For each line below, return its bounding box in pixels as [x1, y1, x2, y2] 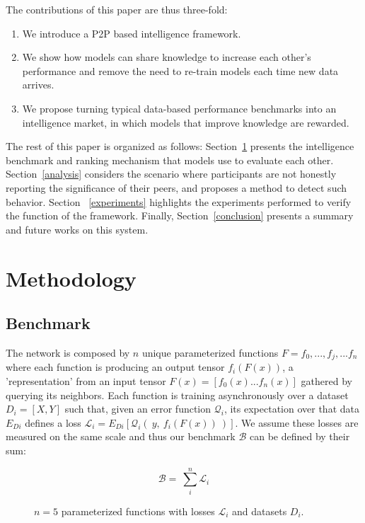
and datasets [231, 503, 287, 518]
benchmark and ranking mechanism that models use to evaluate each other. [6, 152, 334, 167]
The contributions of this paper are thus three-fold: [6, 2, 228, 16]
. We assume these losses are [235, 415, 359, 430]
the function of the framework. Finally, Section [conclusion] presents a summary [6, 208, 354, 223]
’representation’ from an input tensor [6, 373, 166, 388]
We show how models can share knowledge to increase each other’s [22, 50, 311, 64]
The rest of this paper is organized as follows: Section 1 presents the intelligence [6, 139, 354, 154]
